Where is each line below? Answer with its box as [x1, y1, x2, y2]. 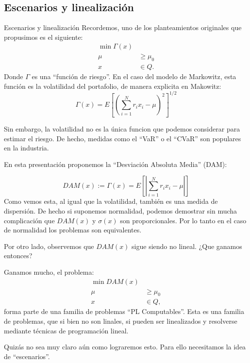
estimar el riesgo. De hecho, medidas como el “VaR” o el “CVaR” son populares [4, 133, 241, 143]
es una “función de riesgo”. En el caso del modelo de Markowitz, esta [32, 71, 236, 82]
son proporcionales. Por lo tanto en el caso [120, 215, 247, 225]
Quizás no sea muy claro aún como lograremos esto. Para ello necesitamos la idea [4, 342, 246, 352]
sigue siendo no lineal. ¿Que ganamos [132, 241, 242, 251]
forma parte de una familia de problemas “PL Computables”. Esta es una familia [4, 306, 244, 316]
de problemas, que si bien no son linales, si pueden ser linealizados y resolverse [4, 315, 237, 326]
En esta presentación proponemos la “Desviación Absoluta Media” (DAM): [4, 159, 227, 169]
